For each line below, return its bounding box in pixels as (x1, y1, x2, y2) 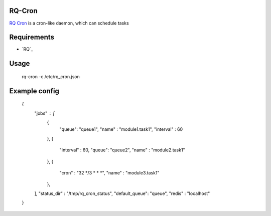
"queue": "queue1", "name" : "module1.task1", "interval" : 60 (59, 126, 183, 132)
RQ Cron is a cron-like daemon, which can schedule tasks (9, 20, 129, 26)
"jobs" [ (34, 110, 55, 116)
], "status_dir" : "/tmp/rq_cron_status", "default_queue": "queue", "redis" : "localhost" (34, 190, 210, 196)
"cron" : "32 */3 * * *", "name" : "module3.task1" (59, 169, 160, 175)
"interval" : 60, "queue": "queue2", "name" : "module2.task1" (59, 147, 185, 153)
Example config (9, 87, 60, 95)
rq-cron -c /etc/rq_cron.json (22, 73, 80, 80)
